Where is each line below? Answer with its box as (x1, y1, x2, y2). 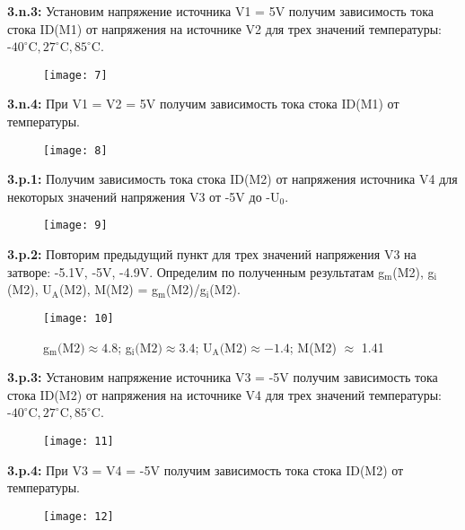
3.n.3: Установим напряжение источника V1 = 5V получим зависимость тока (7, 2, 434, 20)
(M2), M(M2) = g (58, 280, 159, 299)
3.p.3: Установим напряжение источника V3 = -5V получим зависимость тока (7, 368, 438, 387)
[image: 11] (43, 434, 114, 447)
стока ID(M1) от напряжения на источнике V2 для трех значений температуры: (7, 19, 442, 38)
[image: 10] (43, 311, 114, 325)
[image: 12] (43, 509, 114, 523)
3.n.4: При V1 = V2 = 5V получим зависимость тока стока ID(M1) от (7, 94, 399, 113)
